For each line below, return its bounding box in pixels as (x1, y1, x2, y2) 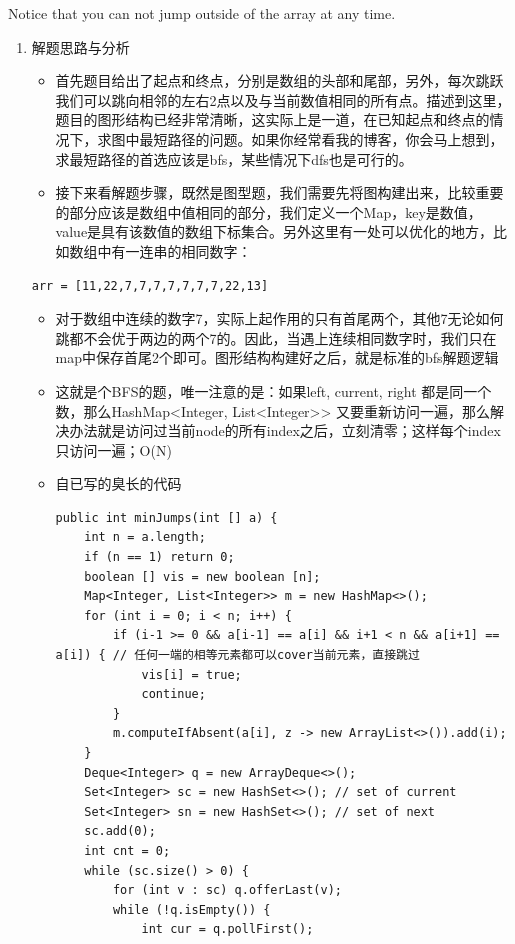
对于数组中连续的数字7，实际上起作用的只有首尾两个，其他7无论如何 (55, 308, 504, 329)
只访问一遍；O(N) (55, 439, 172, 460)
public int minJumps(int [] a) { (55, 510, 278, 525)
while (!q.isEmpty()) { (112, 902, 271, 917)
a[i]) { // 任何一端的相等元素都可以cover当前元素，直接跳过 (55, 648, 420, 663)
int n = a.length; (84, 530, 206, 545)
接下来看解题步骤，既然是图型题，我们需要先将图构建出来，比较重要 (55, 182, 504, 203)
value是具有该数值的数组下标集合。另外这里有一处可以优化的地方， (55, 221, 494, 242)
